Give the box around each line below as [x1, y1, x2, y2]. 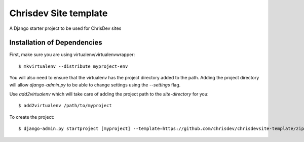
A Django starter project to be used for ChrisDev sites [9, 25, 122, 31]
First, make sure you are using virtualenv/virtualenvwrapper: [9, 52, 135, 58]
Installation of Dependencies [9, 38, 102, 47]
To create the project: [9, 114, 55, 120]
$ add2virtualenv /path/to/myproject [18, 103, 112, 109]
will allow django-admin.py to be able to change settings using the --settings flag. [9, 81, 181, 88]
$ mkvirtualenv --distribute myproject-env [18, 63, 128, 69]
